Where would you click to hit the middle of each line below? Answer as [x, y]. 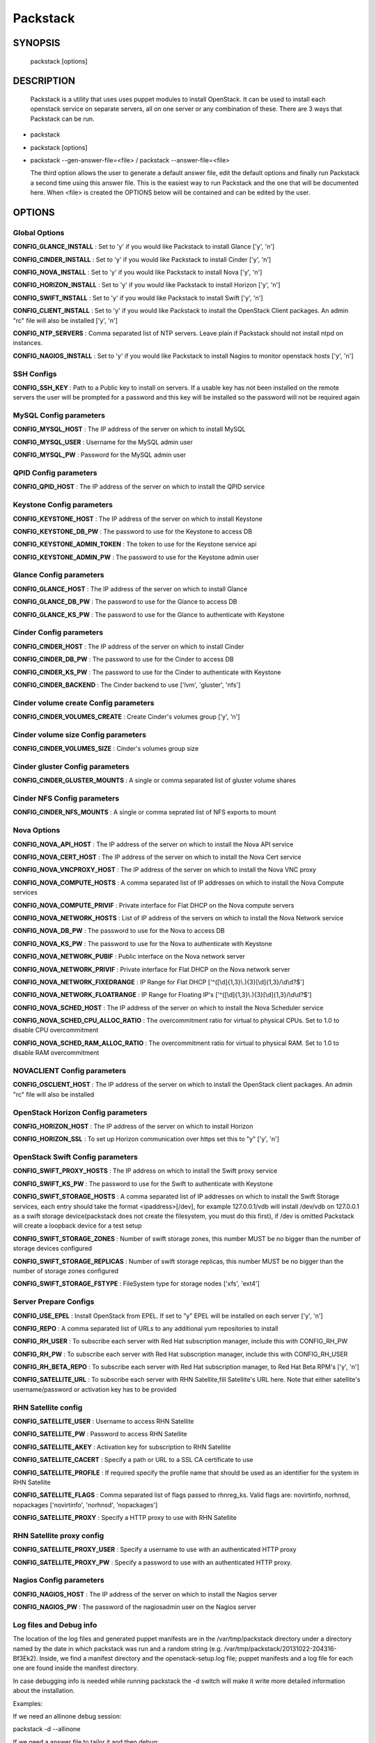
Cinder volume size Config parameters [79, 734]
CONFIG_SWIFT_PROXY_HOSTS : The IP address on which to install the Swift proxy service [145, 1171]
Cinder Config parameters [58, 632]
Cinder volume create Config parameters [84, 703]
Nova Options [37, 830]
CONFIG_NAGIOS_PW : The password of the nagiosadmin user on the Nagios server [135, 1607]
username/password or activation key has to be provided [95, 1389]
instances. [28, 343]
